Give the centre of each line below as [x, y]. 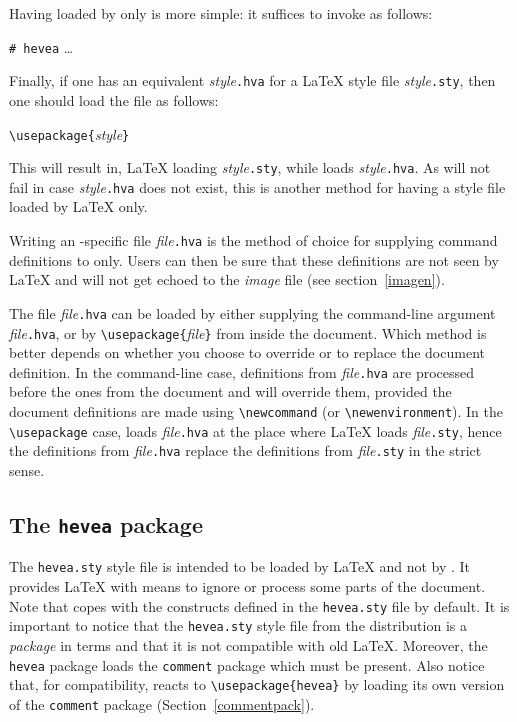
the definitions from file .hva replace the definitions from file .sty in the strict [245, 450]
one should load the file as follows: [114, 99]
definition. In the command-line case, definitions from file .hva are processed [242, 371]
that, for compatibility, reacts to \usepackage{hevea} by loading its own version [257, 684]
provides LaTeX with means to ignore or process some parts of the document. [247, 586]
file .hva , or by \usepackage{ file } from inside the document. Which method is [248, 332]
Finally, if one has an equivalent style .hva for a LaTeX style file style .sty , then [252, 80]
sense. [27, 470]
